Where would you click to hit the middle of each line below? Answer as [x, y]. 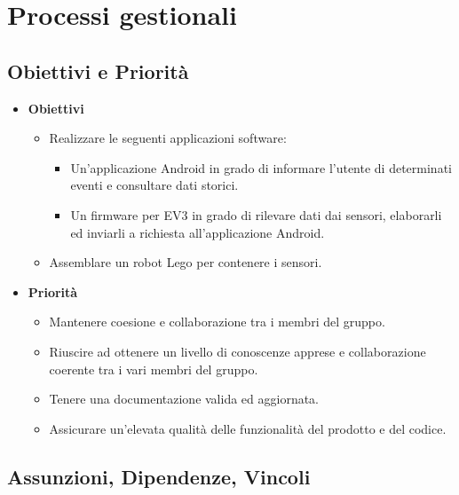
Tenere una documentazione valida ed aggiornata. [184, 399]
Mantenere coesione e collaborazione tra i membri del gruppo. [217, 322]
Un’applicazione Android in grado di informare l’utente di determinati [261, 167]
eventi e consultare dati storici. [154, 185]
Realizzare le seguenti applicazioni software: [168, 138]
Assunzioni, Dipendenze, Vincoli [159, 476]
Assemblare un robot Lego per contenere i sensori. [186, 262]
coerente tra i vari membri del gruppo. [154, 369]
